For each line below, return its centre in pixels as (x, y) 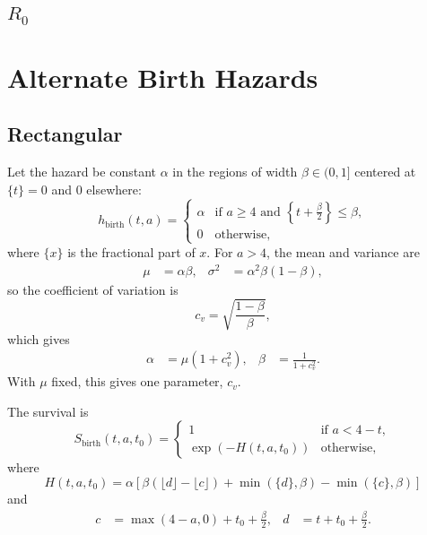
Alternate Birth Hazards (163, 77)
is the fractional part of (131, 251)
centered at (385, 172)
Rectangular (65, 134)
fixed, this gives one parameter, (137, 381)
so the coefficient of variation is (93, 289)
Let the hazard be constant (82, 172)
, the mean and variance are (343, 251)
